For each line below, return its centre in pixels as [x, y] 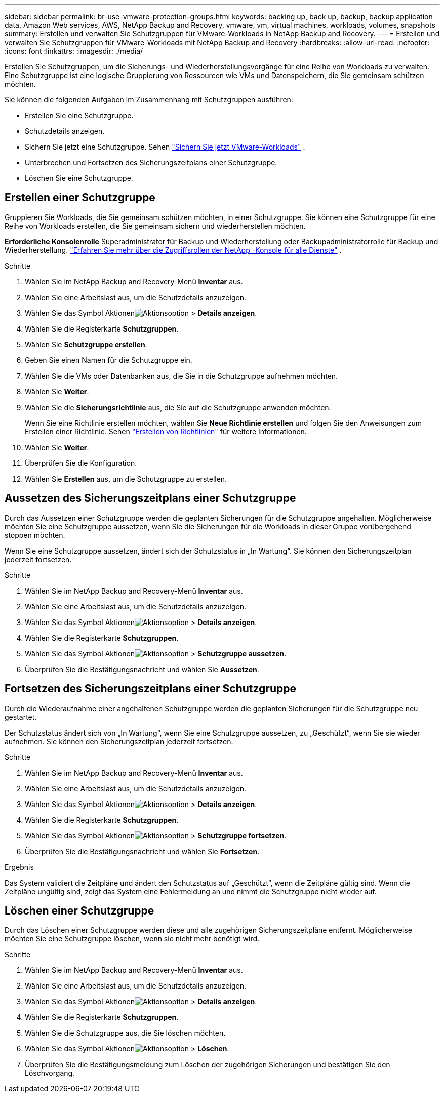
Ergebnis [19, 867]
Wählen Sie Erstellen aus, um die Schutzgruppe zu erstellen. [126, 479]
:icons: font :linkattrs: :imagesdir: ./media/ [74, 51]
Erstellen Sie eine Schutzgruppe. [79, 115]
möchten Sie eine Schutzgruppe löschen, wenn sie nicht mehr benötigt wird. [132, 939]
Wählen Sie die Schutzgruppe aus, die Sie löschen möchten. [125, 1033]
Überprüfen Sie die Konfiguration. [81, 463]
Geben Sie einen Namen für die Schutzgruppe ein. [109, 360]
